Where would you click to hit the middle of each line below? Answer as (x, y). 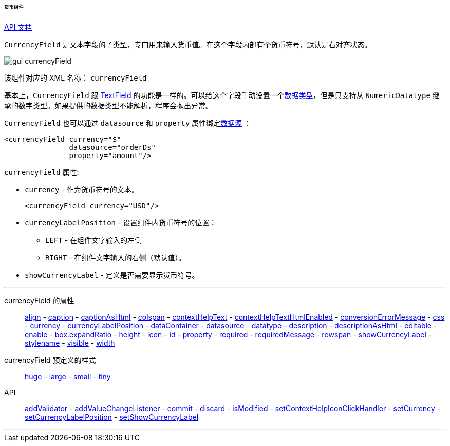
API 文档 (18, 27)
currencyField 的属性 (39, 300)
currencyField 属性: (42, 172)
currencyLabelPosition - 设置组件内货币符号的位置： (121, 222)
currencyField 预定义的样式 (50, 360)
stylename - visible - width (70, 343)
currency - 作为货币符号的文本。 (82, 189)
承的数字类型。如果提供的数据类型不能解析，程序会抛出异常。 (108, 105)
